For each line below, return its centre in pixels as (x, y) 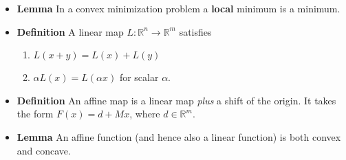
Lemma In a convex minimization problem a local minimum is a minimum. (179, 8)
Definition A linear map (70, 31)
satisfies (195, 31)
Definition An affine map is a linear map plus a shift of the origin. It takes (176, 100)
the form (35, 114)
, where (145, 114)
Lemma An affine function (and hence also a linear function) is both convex (179, 136)
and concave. (44, 150)
